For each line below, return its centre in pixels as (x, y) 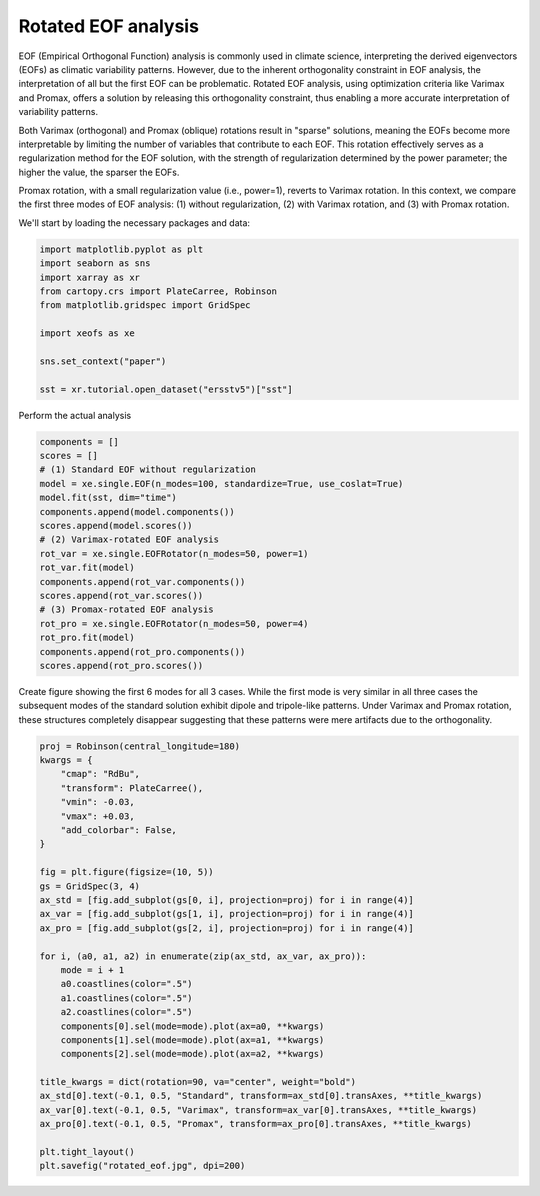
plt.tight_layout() (87, 1152)
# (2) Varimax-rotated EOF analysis (129, 539)
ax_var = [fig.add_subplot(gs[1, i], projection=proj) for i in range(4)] (227, 914)
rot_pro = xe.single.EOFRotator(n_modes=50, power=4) (174, 623)
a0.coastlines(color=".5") (127, 984)
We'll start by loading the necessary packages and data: (134, 222)
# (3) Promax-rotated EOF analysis (126, 609)
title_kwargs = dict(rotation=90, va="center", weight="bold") (198, 1082)
